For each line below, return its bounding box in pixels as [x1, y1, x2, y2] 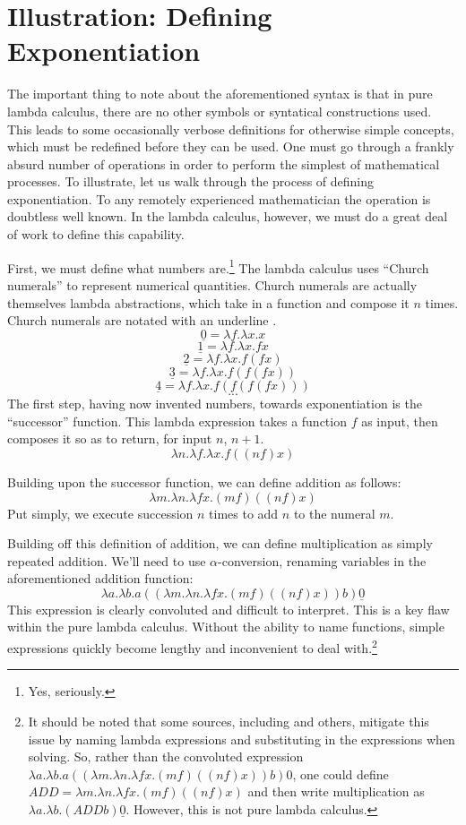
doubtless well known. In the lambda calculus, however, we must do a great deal [7, 207, 448, 226]
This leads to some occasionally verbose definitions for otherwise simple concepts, [7, 119, 454, 138]
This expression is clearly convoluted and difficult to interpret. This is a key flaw [7, 599, 450, 618]
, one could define [292, 764, 389, 783]
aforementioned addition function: [7, 569, 194, 588]
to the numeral [293, 503, 375, 522]
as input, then [361, 411, 438, 430]
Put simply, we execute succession [7, 503, 194, 522]
